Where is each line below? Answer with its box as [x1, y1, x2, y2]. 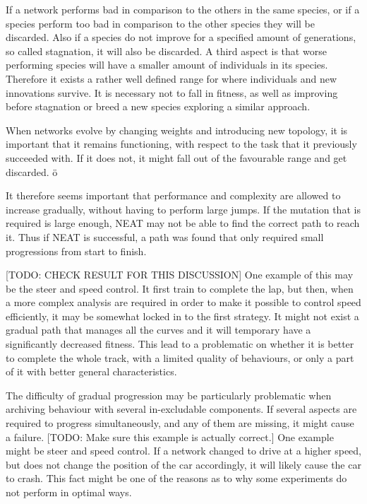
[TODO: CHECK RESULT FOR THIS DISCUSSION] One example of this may [6, 267, 354, 282]
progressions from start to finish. [6, 243, 147, 258]
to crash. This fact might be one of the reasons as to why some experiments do [6, 471, 347, 486]
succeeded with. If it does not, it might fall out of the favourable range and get [6, 150, 347, 165]
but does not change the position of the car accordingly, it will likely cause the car [6, 457, 361, 471]
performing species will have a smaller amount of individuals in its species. [6, 57, 328, 72]
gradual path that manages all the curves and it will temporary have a [6, 322, 311, 337]
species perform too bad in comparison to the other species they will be [6, 16, 315, 30]
